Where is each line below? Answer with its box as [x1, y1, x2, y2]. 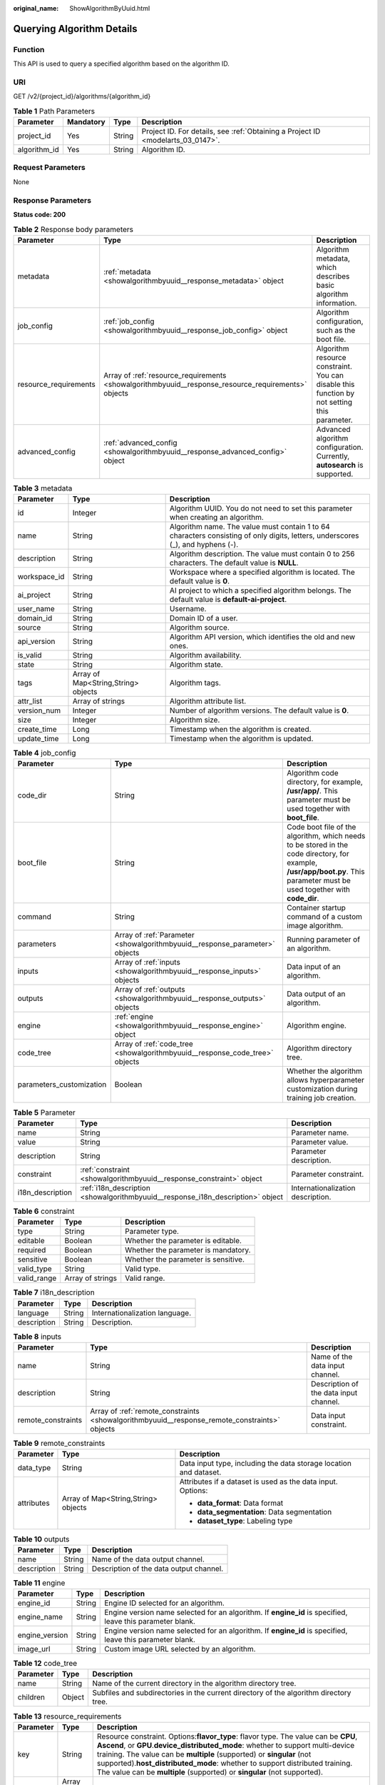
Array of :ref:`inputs [114, 957, 181, 967]
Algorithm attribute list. [169, 696, 247, 706]
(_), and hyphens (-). [169, 540, 239, 550]
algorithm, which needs [286, 831, 366, 841]
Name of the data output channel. [91, 1554, 205, 1564]
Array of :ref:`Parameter [114, 930, 195, 940]
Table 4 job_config [13, 748, 76, 758]
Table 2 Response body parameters [13, 224, 133, 234]
